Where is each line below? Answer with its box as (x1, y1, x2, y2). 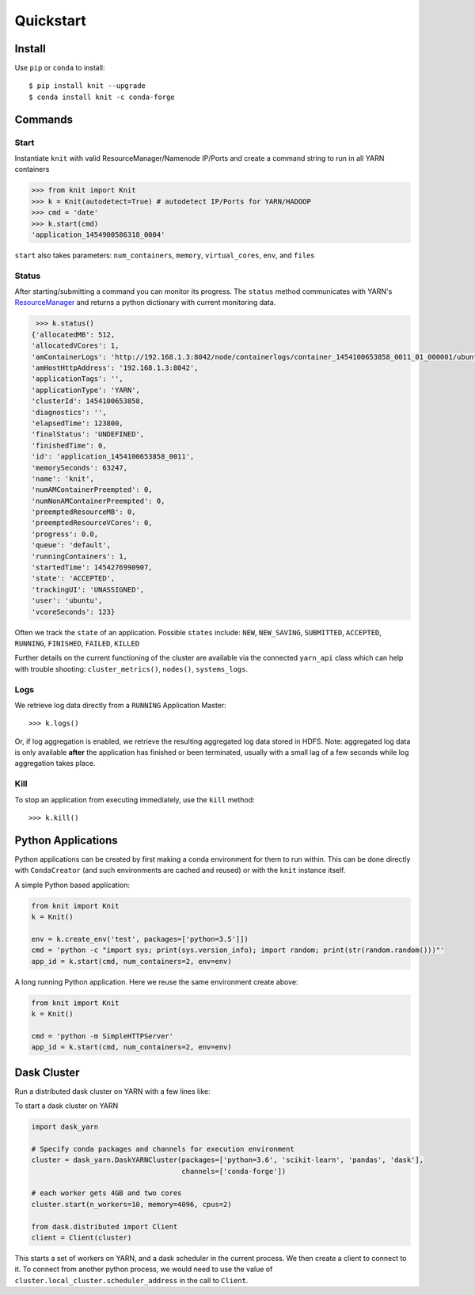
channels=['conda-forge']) (181, 1167, 287, 1175)
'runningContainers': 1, (31, 551, 128, 561)
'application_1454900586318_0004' (31, 230, 165, 239)
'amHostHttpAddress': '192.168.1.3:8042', (31, 364, 199, 372)
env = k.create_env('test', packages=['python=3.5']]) (31, 935, 249, 943)
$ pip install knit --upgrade (28, 82, 146, 90)
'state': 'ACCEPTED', (31, 574, 116, 583)
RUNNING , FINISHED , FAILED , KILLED (14, 638, 140, 648)
